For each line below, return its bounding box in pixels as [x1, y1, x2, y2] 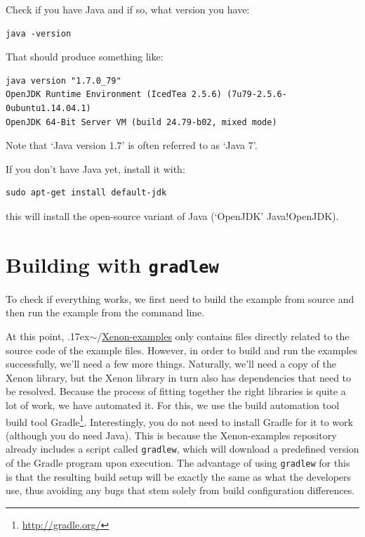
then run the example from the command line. [6, 305, 205, 320]
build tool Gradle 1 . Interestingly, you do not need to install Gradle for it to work [6, 412, 353, 429]
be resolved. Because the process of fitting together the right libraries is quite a [6, 384, 346, 399]
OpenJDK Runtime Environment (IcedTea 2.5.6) [6, 89, 222, 100]
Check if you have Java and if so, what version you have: [6, 2, 250, 16]
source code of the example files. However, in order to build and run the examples [6, 342, 357, 357]
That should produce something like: [6, 49, 164, 64]
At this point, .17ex [6, 328, 90, 343]
